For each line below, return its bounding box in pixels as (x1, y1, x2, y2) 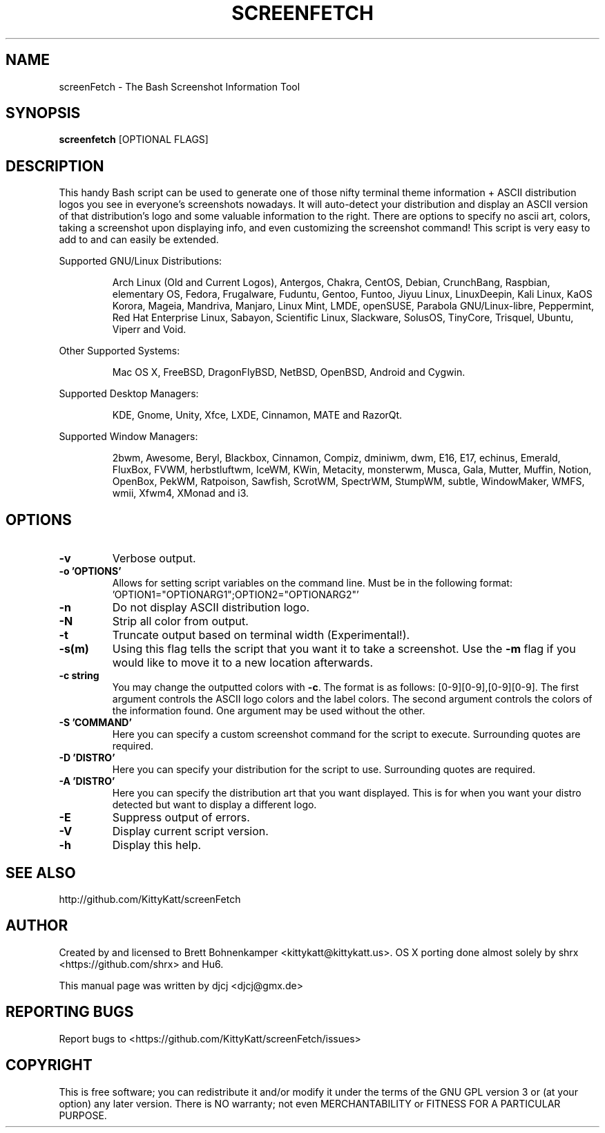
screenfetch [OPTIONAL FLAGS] (59, 133, 209, 146)
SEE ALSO (6, 864, 76, 882)
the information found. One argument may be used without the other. (112, 705, 425, 717)
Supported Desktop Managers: (59, 388, 199, 400)
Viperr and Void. (112, 323, 186, 336)
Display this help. (112, 838, 202, 853)
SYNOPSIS (6, 104, 81, 122)
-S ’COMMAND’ (59, 716, 132, 729)
